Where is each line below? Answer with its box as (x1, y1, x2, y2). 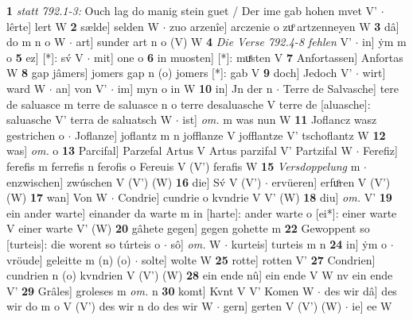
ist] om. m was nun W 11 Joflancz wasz (182, 111, 377, 128)
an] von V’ (56, 79, 107, 96)
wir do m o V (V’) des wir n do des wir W (6, 298, 213, 314)
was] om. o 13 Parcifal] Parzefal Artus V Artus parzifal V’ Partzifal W (6, 142, 353, 159)
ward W (6, 79, 46, 96)
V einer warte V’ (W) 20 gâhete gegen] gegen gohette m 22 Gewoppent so (6, 220, 370, 237)
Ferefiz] (363, 142, 398, 159)
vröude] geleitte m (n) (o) (6, 251, 131, 268)
